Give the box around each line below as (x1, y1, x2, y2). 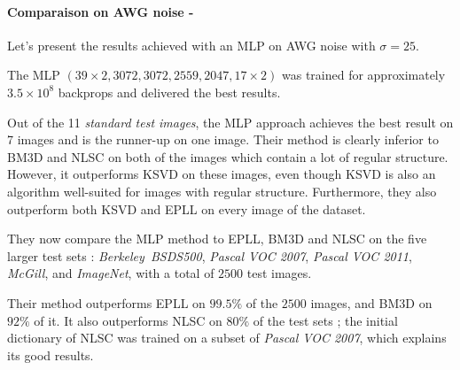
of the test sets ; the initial (253, 311, 398, 329)
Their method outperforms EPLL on (7, 293, 206, 312)
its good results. (7, 345, 94, 364)
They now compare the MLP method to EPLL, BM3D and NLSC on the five (7, 229, 427, 248)
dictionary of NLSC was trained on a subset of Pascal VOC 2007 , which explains (7, 328, 447, 347)
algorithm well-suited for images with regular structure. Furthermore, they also (7, 181, 437, 200)
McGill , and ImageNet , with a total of (7, 264, 214, 282)
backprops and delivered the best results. (58, 82, 281, 101)
